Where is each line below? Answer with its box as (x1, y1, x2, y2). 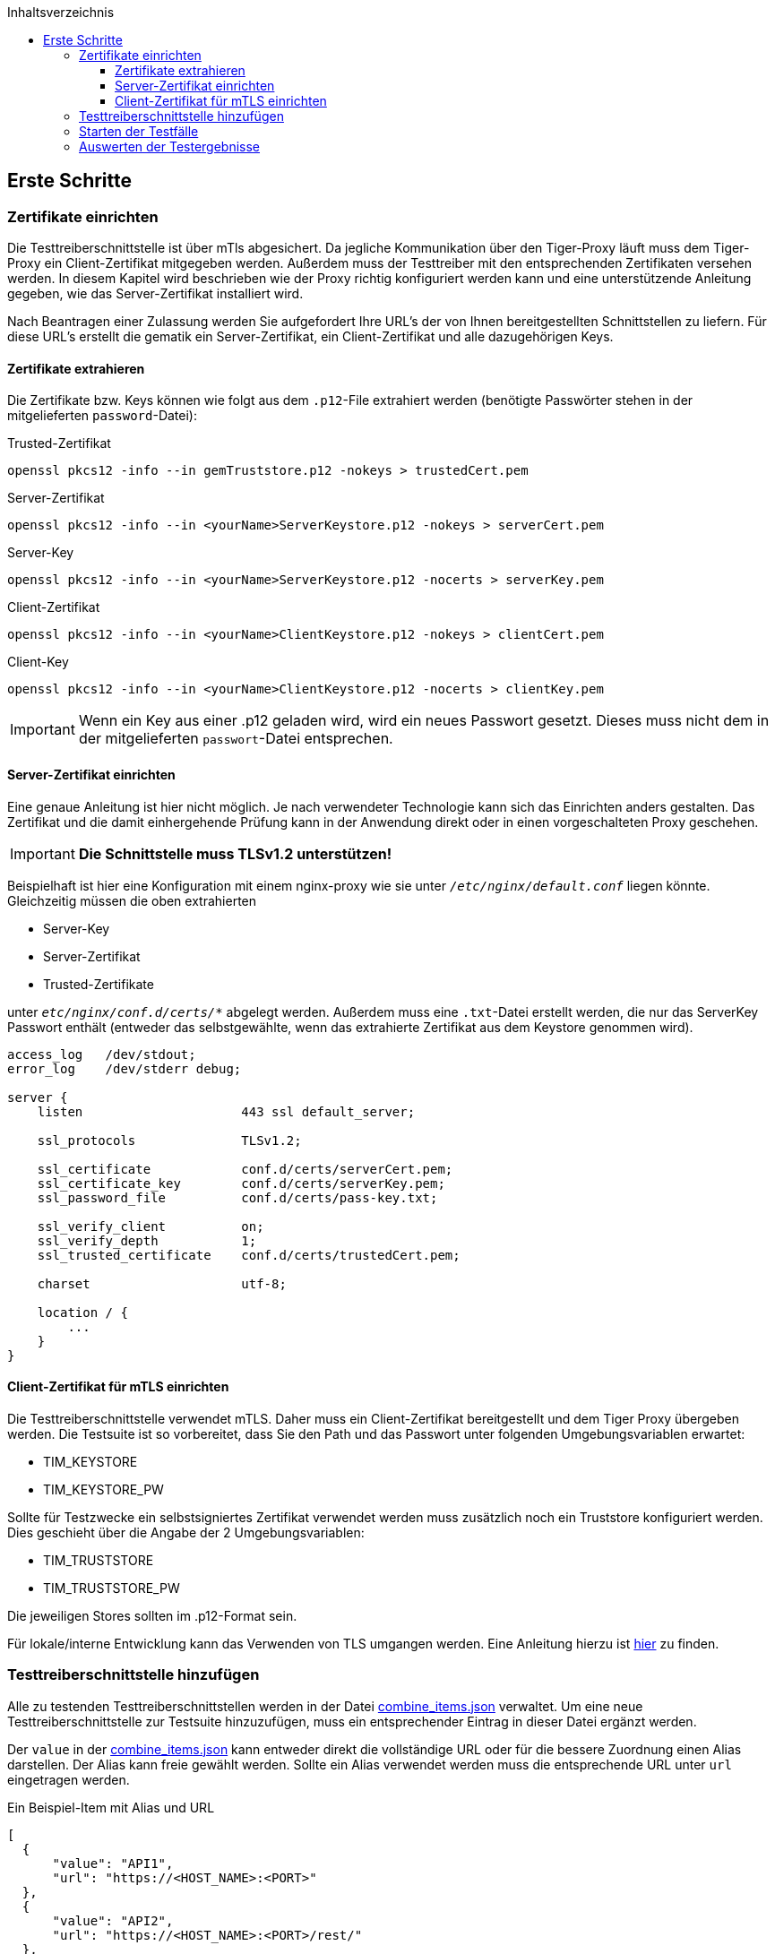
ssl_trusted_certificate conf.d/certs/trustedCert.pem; (37, 1247, 461, 1262)
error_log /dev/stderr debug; (7, 1061, 242, 1076)
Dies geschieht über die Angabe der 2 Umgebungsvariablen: (7, 1524, 365, 1540)
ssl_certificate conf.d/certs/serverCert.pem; (37, 1161, 453, 1176)
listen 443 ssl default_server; (37, 1104, 416, 1119)
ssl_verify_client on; (37, 1218, 264, 1234)
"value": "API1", (52, 1855, 174, 1871)
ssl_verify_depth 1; (37, 1233, 257, 1248)
